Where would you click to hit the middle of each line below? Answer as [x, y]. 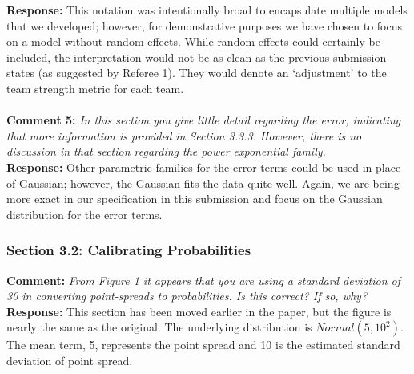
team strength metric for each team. [95, 88]
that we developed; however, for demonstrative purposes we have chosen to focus [204, 25]
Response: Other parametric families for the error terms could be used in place [204, 167]
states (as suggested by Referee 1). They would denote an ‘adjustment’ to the [197, 73]
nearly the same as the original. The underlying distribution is [159, 327]
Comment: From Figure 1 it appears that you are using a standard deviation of [204, 280]
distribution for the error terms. [84, 214]
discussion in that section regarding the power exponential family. [166, 151]
